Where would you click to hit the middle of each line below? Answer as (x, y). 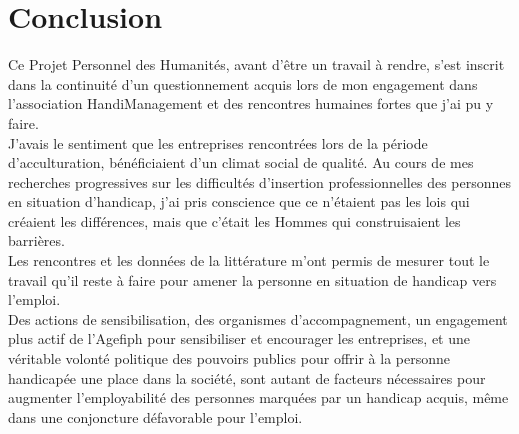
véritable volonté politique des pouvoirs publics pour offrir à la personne (229, 358)
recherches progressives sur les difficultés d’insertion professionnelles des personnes (260, 181)
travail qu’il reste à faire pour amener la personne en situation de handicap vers (252, 279)
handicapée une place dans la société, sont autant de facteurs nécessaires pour (247, 377)
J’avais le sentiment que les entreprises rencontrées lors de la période (218, 142)
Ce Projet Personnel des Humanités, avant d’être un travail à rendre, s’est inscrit (256, 64)
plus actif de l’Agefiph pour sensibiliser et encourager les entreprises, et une (239, 338)
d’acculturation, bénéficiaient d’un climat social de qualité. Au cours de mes (241, 162)
